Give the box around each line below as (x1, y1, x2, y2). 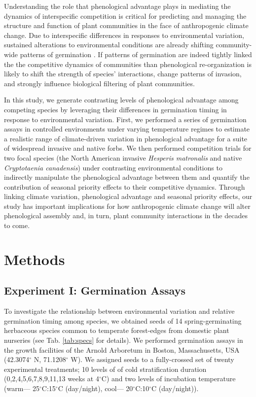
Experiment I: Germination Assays (4, 283, 185, 298)
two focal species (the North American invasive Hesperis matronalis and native (4, 152, 242, 163)
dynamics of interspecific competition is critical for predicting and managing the (4, 10, 247, 21)
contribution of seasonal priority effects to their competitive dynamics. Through (4, 181, 245, 192)
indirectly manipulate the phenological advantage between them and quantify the (4, 172, 250, 182)
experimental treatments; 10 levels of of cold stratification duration (4, 364, 207, 374)
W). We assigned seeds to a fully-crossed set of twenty (71, 354, 234, 364)
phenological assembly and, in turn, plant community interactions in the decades (4, 210, 248, 221)
